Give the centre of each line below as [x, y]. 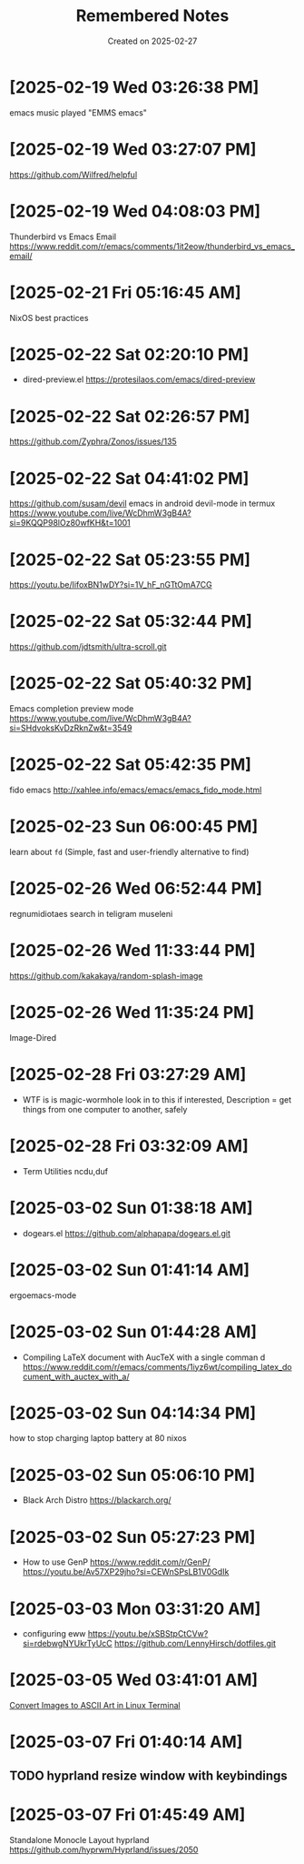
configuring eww [54, 1634]
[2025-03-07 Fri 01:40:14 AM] [126, 1742]
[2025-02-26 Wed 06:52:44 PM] [136, 889]
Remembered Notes [152, 16]
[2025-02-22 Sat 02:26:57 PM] [130, 416]
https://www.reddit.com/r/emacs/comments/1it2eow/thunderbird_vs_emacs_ [152, 246]
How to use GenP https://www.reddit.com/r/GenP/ [116, 1562]
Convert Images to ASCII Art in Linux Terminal [95, 1706]
